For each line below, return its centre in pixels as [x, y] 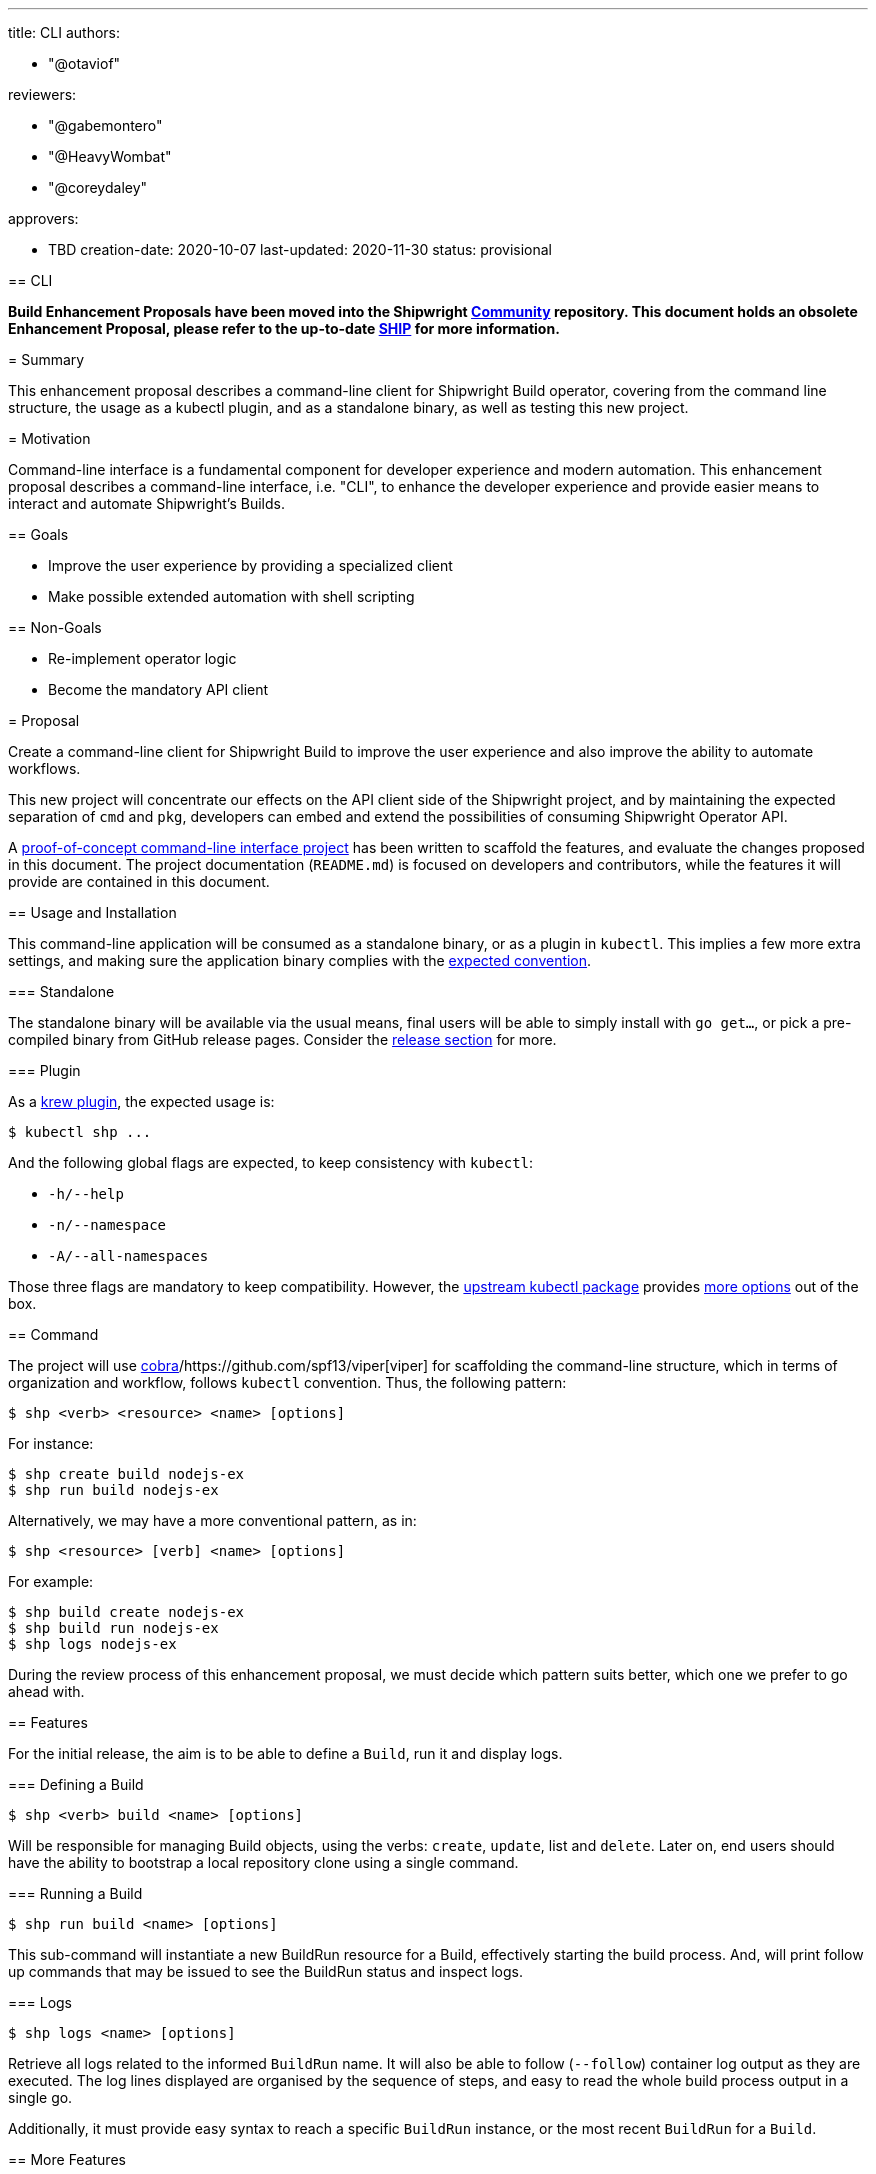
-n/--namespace [107, 1225]
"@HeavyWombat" [110, 156]
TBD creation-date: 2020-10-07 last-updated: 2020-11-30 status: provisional [300, 249]
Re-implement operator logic [142, 658]
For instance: [51, 1443]
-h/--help [86, 1194]
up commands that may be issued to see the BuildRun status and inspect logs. [265, 1971]
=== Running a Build [75, 1893]
